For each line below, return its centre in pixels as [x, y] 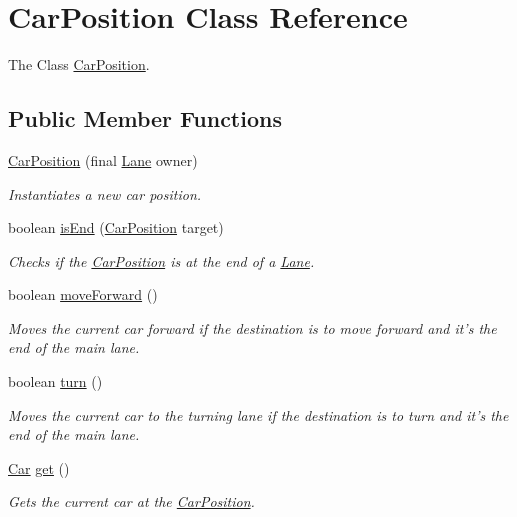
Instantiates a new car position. [105, 193]
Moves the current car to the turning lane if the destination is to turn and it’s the [258, 414]
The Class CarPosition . [79, 64]
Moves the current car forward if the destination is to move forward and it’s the [252, 327]
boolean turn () [55, 381]
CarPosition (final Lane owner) [103, 159]
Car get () [39, 467]
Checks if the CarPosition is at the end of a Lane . [161, 260]
